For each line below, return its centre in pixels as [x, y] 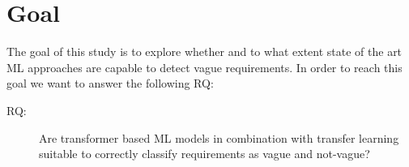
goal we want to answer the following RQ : [110, 83]
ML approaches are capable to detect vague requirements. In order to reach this [204, 67]
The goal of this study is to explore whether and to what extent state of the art [204, 51]
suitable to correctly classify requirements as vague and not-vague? [204, 154]
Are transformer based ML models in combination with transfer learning [219, 137]
